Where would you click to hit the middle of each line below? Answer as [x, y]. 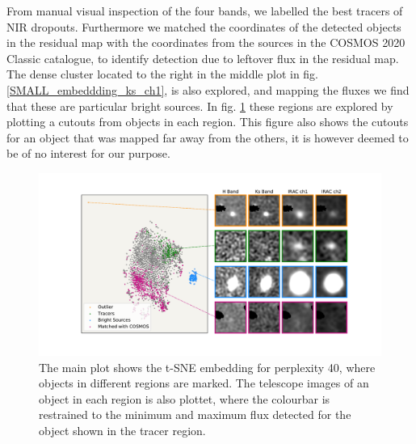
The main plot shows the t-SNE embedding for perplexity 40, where [207, 367]
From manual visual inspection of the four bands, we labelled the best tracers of [205, 11]
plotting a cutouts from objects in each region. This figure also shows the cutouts [208, 122]
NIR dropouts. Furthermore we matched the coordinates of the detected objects [204, 26]
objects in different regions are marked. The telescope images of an [204, 383]
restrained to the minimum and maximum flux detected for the [195, 414]
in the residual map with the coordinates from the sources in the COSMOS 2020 [206, 42]
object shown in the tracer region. [122, 430]
